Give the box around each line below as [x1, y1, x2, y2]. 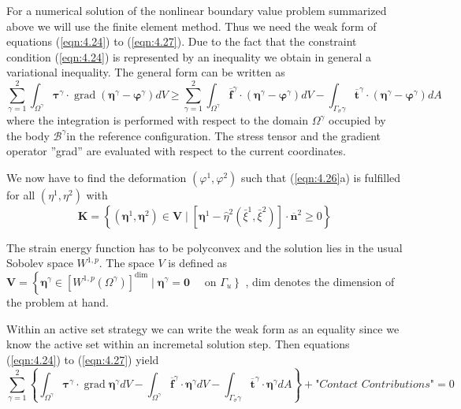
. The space [99, 255, 154, 271]
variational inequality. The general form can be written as [6, 64, 285, 80]
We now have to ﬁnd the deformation [6, 169, 187, 185]
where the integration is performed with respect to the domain [6, 112, 309, 128]
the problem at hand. [6, 294, 109, 310]
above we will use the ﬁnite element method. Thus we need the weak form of [6, 17, 377, 34]
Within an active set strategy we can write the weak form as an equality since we [6, 320, 400, 336]
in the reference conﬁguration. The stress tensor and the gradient [66, 127, 381, 143]
